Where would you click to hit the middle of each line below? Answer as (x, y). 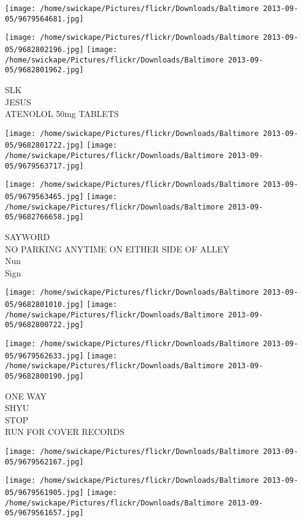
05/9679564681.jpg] (44, 19)
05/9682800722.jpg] (44, 325)
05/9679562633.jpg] (44, 356)
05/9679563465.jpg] (44, 197)
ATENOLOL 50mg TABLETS (62, 114)
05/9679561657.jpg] (44, 513)
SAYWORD (28, 236)
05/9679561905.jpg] (44, 492)
